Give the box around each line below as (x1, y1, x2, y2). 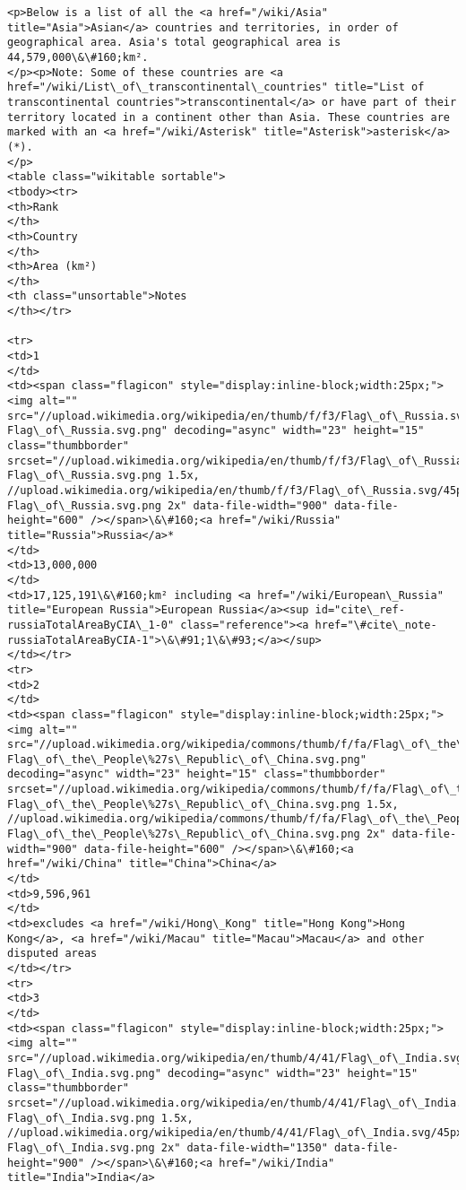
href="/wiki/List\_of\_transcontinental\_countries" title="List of (7, 81, 425, 94)
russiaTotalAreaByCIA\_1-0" (7, 618, 175, 631)
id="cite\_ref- (315, 604, 405, 617)
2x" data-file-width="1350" (160, 1141, 328, 1154)
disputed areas (7, 947, 98, 960)
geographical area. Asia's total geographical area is (7, 36, 341, 49)
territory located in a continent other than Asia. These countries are (7, 110, 450, 124)
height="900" (7, 1156, 84, 1169)
